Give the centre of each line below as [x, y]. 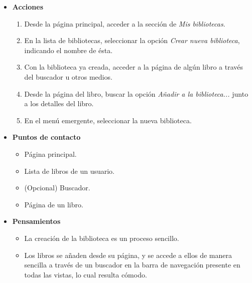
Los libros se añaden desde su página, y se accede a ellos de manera [128, 255]
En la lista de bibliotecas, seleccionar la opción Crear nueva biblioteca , [132, 40]
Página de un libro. [54, 204]
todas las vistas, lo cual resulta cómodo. [86, 274]
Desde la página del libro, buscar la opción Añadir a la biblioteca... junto [136, 93]
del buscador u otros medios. [68, 76]
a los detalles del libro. [59, 103]
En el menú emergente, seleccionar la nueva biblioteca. [108, 120]
